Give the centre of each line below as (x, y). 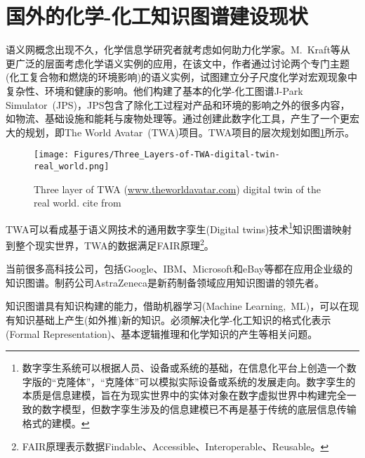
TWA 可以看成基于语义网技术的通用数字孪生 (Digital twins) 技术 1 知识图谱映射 (179, 228)
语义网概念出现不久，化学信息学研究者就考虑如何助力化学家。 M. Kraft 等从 (178, 50)
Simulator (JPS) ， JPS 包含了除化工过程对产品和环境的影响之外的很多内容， (178, 104)
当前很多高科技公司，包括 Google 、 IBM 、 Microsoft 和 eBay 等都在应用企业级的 (179, 269)
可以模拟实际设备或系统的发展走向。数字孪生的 (247, 381)
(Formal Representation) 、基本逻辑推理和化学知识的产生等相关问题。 (162, 333)
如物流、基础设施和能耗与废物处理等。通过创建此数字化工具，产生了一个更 (178, 118)
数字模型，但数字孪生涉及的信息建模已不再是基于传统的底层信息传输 (199, 409)
